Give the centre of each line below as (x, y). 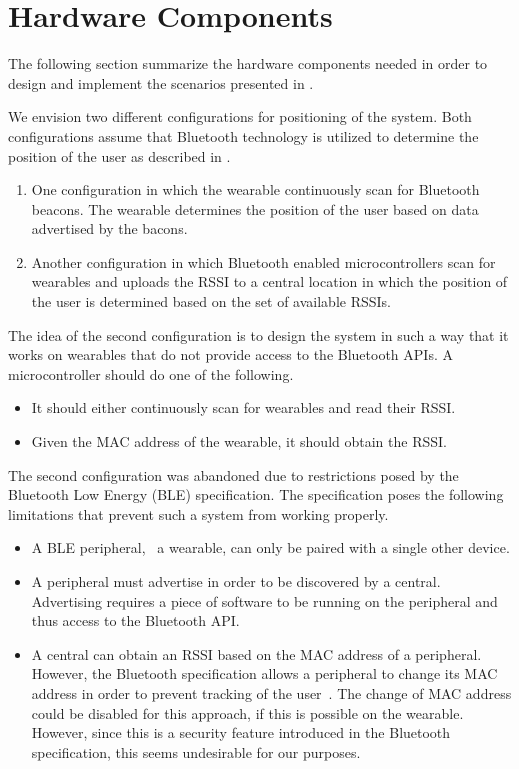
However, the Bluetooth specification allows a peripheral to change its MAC (264, 673)
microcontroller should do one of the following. (151, 373)
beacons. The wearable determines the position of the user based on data (255, 208)
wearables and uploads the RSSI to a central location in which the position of (269, 281)
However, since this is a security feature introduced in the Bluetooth (241, 732)
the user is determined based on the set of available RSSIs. (211, 301)
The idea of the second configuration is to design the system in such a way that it (258, 334)
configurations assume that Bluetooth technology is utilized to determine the (243, 135)
